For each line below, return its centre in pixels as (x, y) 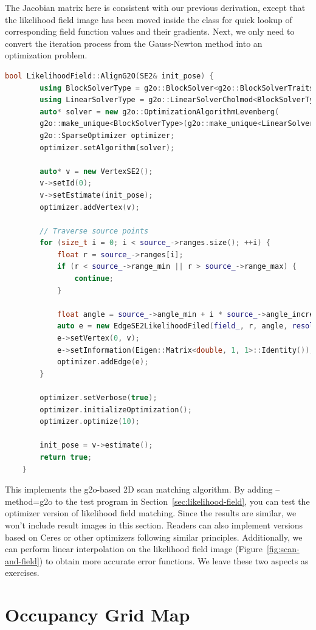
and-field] (22, 560)
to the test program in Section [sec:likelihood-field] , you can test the (182, 501)
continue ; (94, 279)
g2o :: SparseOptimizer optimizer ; (107, 135)
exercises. (22, 573)
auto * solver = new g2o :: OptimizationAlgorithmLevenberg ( (160, 112)
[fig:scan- (283, 549)
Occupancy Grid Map (98, 614)
